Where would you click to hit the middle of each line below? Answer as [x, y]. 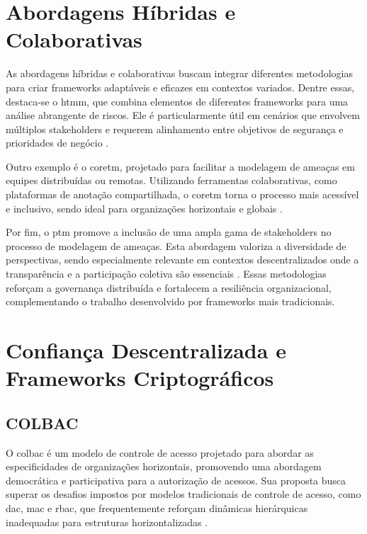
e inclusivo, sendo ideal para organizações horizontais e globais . [144, 208]
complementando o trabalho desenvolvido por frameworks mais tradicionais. [170, 301]
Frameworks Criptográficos [140, 378]
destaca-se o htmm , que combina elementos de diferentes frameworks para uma [177, 101]
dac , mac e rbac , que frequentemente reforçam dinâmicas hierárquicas [157, 507]
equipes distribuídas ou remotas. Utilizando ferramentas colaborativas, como [171, 180]
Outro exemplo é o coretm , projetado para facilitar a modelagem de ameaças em [180, 166]
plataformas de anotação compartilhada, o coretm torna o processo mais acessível [182, 194]
